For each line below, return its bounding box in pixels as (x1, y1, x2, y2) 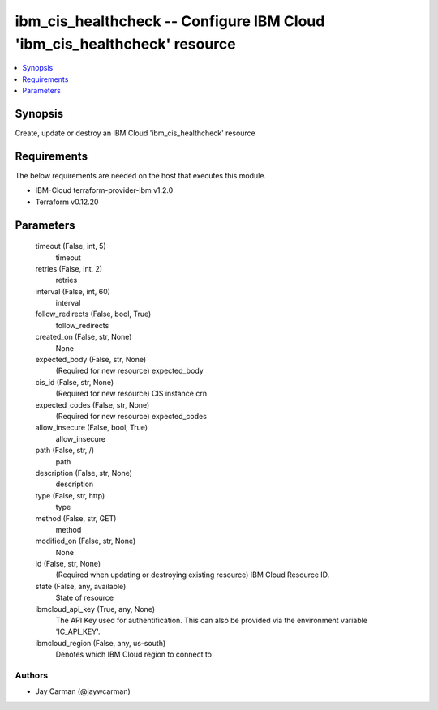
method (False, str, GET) (35, 513, 117, 523)
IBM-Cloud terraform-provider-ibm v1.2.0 (35, 186, 174, 195)
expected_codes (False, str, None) (35, 400, 150, 409)
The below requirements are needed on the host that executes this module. (15, 170, 267, 180)
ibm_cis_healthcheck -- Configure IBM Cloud (15, 12, 325, 30)
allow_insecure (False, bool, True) (35, 422, 148, 433)
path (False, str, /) (35, 446, 95, 456)
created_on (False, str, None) (35, 332, 132, 342)
